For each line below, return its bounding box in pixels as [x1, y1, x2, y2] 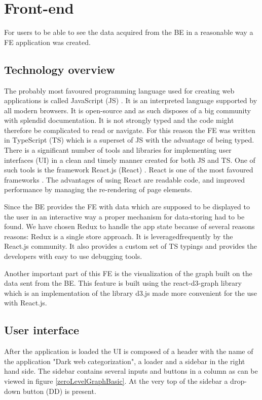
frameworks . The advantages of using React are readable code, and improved [4, 174, 245, 185]
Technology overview [4, 61, 115, 77]
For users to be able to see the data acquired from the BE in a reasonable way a [4, 27, 253, 37]
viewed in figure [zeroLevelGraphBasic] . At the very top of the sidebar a [4, 375, 228, 386]
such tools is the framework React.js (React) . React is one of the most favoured [4, 164, 253, 175]
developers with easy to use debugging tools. [4, 251, 142, 261]
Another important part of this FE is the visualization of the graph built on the [4, 268, 252, 278]
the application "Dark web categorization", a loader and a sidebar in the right [4, 355, 245, 366]
